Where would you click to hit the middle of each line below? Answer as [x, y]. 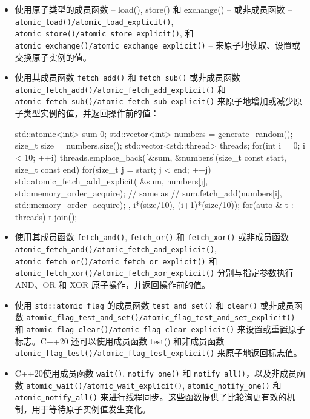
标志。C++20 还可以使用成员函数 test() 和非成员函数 [120, 340]
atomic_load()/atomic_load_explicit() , [94, 21]
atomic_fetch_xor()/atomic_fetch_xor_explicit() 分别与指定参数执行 [154, 273]
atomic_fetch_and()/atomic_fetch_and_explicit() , [116, 249]
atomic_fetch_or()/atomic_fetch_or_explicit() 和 [116, 260]
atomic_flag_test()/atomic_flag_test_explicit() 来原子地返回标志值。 [158, 353]
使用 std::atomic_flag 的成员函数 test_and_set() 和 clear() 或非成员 [154, 305]
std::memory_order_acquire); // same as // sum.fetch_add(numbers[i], [148, 193]
